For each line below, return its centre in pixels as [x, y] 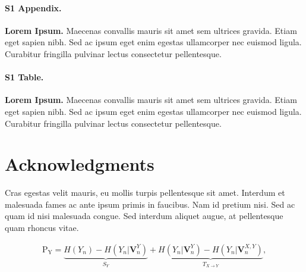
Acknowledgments [80, 164]
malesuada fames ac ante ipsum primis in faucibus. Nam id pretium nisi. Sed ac [150, 204]
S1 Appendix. [33, 7]
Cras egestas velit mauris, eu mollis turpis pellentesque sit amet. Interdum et [145, 193]
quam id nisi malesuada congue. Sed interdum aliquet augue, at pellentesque [144, 216]
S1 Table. [24, 77]
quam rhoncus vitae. [42, 228]
